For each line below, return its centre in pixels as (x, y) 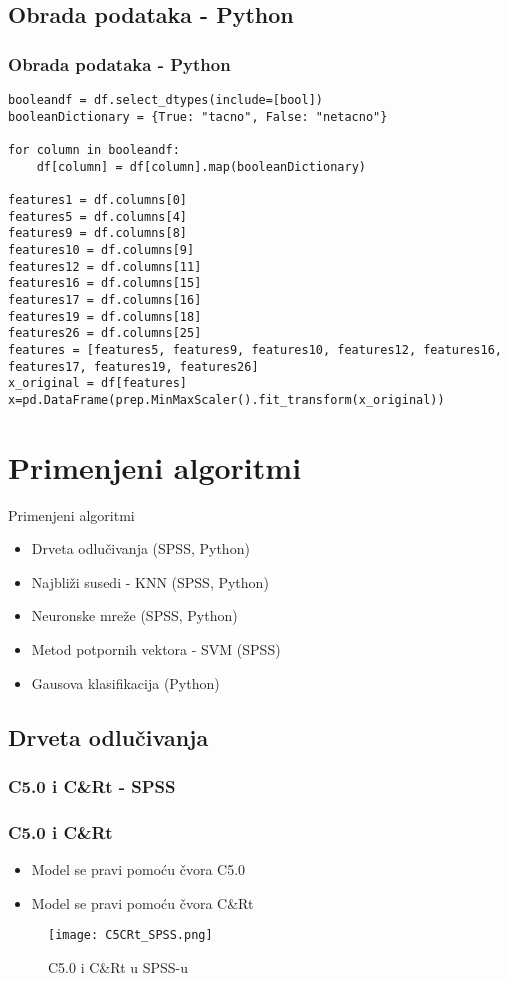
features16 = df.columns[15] (105, 283)
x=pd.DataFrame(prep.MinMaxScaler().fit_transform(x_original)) (226, 399)
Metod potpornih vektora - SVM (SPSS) (156, 648)
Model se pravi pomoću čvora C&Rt (142, 902)
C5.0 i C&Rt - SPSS (92, 785)
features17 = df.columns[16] (105, 299)
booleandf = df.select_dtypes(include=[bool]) (165, 100)
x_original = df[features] (97, 383)
